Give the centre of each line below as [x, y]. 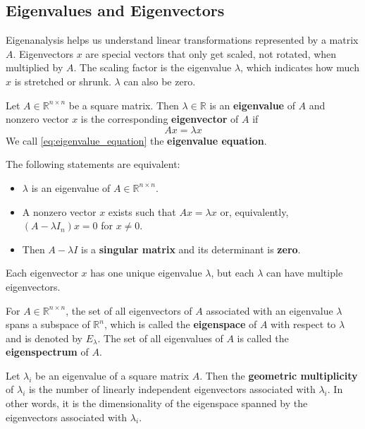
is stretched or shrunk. [63, 81]
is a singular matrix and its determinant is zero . [191, 249]
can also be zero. [160, 81]
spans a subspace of [48, 324]
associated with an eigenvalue [270, 310]
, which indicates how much [300, 67]
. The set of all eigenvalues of [160, 338]
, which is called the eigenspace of [180, 324]
